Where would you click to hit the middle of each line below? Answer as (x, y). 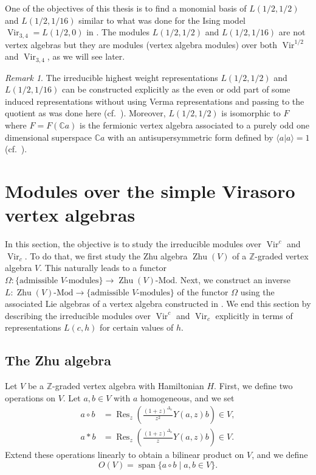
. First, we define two (253, 386)
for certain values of (137, 327)
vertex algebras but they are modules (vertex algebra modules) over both (141, 44)
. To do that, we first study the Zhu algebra (106, 255)
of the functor (203, 291)
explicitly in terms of (254, 315)
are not (292, 32)
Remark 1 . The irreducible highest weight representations (112, 77)
